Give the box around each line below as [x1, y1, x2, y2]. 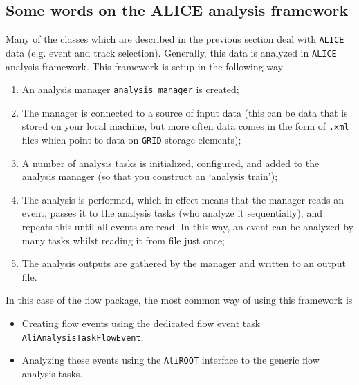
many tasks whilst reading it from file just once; [21, 233, 225, 247]
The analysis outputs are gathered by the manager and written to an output [21, 256, 347, 270]
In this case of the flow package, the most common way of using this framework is [6, 293, 353, 307]
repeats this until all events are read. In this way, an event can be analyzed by [21, 219, 353, 234]
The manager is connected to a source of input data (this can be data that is [21, 105, 348, 119]
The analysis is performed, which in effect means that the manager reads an [21, 192, 344, 206]
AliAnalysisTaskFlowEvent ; [21, 329, 144, 344]
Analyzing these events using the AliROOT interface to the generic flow [21, 353, 320, 367]
